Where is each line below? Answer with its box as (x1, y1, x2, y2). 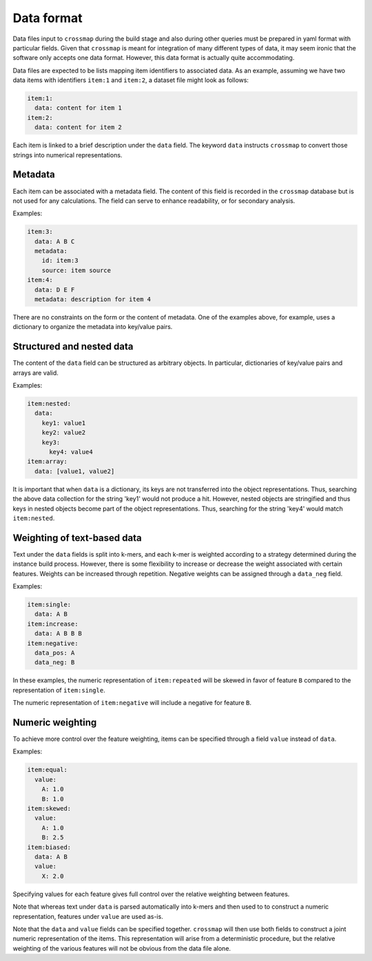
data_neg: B (34, 659, 75, 666)
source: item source (41, 266, 112, 274)
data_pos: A (34, 649, 75, 657)
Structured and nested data (12, 341, 134, 353)
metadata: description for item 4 (34, 295, 152, 304)
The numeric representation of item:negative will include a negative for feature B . (12, 699, 251, 707)
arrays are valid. (12, 368, 59, 377)
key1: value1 (41, 419, 86, 427)
